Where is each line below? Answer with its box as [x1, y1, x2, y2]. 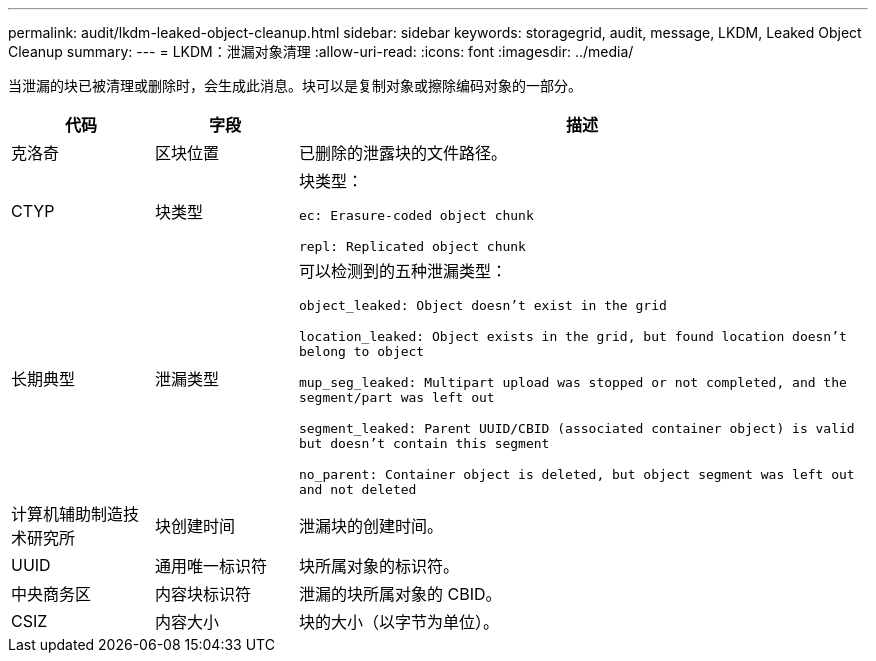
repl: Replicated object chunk [298, 239, 526, 254]
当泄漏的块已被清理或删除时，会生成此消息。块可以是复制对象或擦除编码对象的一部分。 [8, 77, 582, 94]
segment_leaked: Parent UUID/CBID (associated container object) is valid [298, 421, 855, 436]
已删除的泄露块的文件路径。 [298, 143, 507, 163]
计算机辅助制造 [11, 504, 124, 524]
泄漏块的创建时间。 [298, 516, 443, 536]
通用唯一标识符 [154, 556, 267, 576]
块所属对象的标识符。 [298, 556, 459, 576]
